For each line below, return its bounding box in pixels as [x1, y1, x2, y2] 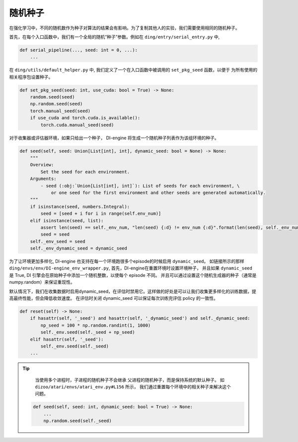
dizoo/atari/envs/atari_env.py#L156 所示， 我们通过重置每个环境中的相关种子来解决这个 [35, 384, 231, 390]
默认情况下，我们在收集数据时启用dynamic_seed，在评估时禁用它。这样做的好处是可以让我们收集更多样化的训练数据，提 [9, 288, 256, 294]
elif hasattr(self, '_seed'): [30, 336, 104, 342]
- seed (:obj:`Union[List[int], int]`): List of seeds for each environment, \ [40, 183, 240, 188]
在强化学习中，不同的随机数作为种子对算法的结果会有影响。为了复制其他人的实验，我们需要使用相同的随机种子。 [9, 25, 240, 31]
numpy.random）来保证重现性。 [9, 279, 75, 285]
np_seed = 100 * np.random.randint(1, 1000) [40, 322, 151, 328]
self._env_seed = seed [30, 239, 85, 244]
